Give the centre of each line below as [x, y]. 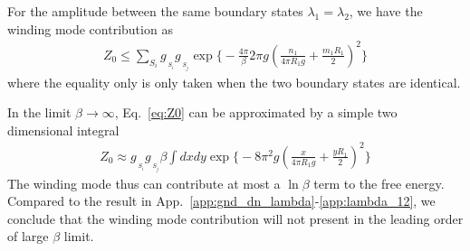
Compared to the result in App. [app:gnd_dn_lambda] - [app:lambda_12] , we [221, 201]
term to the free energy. [379, 183]
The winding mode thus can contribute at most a [144, 183]
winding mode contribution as [90, 28]
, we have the [386, 11]
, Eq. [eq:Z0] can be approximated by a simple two [256, 112]
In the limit [39, 112]
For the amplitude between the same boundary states [155, 11]
